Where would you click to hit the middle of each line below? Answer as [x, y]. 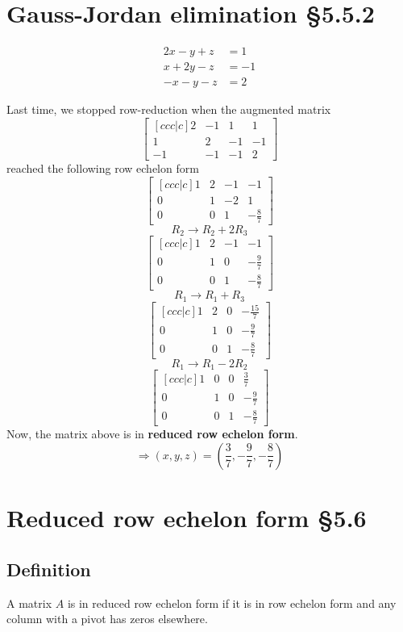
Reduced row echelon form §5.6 [187, 518]
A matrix [29, 603]
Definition [49, 569]
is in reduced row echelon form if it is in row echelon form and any [232, 603]
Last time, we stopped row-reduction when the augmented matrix [169, 109]
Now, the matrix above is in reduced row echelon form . [152, 434]
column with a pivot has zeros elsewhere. [107, 619]
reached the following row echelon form [103, 167]
